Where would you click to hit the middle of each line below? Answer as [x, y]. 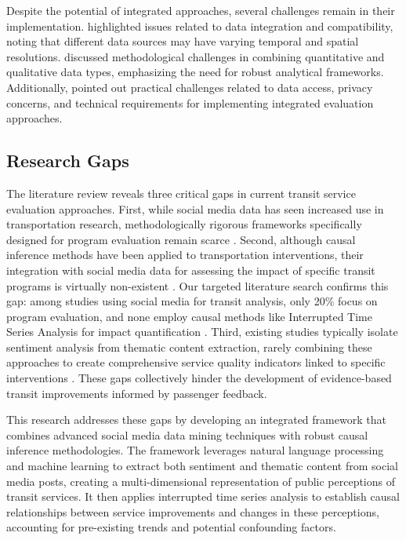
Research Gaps [68, 161]
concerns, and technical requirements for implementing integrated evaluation [190, 102]
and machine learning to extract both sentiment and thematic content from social [202, 466]
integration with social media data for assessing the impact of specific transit [191, 270]
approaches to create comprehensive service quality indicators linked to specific [196, 362]
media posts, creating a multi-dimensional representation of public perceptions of [201, 481]
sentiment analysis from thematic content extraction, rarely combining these [189, 347]
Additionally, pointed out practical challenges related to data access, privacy [190, 87]
